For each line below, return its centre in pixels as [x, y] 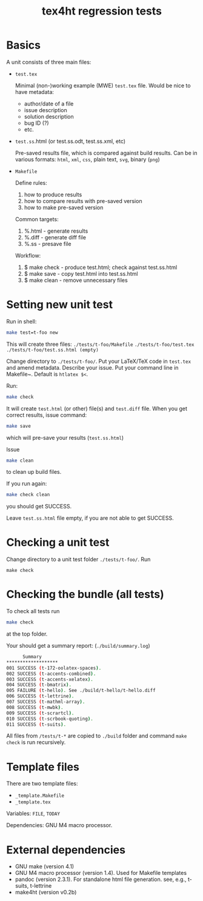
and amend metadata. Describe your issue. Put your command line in [92, 367]
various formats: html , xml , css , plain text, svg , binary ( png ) [88, 159]
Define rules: [31, 182]
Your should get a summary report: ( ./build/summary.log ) [78, 646]
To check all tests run [33, 611]
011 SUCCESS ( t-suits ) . [36, 724]
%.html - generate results [56, 231]
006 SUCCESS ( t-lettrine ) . [40, 696]
